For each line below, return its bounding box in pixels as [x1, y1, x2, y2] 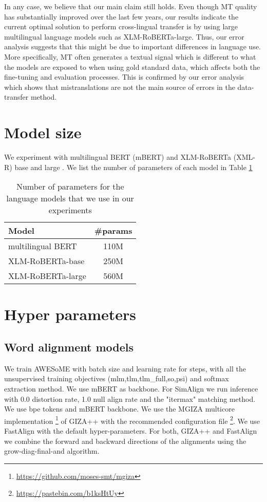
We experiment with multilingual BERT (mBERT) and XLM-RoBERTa [4, 152, 232, 162]
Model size [4, 122, 82, 143]
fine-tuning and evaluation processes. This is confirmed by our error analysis [4, 71, 244, 82]
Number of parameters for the [16, 180, 124, 193]
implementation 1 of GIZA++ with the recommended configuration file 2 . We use [4, 414, 260, 426]
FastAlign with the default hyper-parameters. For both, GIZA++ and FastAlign [4, 425, 257, 436]
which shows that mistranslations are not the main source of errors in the [4, 81, 235, 92]
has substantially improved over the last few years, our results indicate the [4, 11, 239, 22]
